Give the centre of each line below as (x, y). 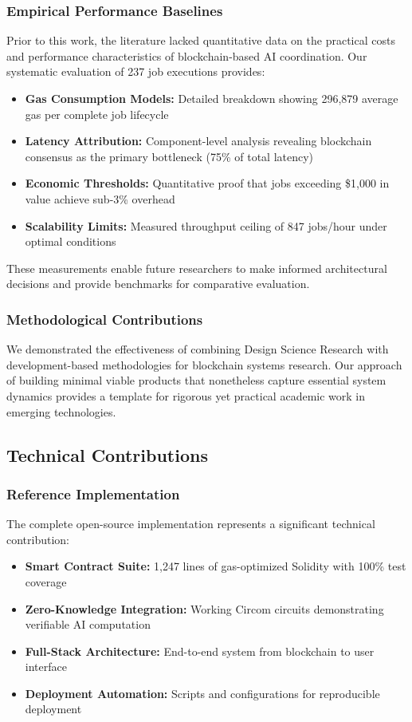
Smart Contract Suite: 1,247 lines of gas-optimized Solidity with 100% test (216, 566)
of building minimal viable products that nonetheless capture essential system (196, 380)
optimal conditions (71, 241)
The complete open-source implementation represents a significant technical (191, 524)
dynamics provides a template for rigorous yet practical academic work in (186, 395)
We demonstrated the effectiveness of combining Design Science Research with (198, 349)
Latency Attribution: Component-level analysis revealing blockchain (198, 141)
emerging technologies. (61, 411)
